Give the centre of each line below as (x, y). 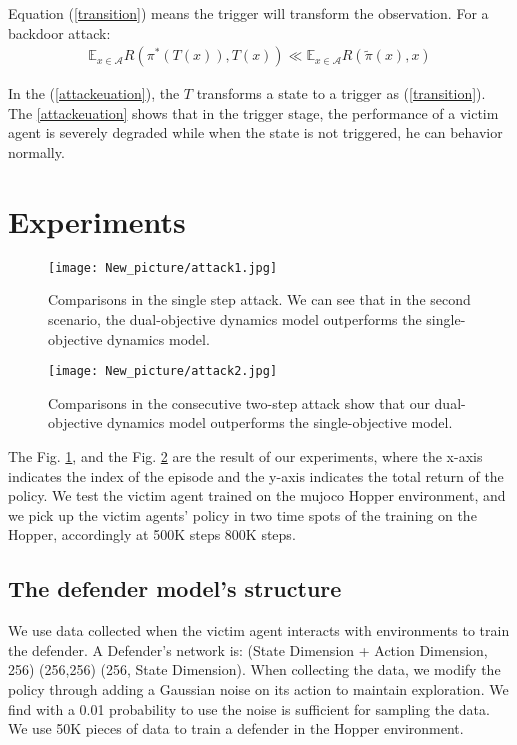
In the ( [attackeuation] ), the (94, 93)
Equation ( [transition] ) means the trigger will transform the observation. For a (248, 13)
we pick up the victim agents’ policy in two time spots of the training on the (242, 514)
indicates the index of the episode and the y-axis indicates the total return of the (256, 475)
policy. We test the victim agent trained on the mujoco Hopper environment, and (257, 495)
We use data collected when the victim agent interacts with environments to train (259, 630)
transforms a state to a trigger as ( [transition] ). (341, 93)
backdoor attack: (59, 32)
